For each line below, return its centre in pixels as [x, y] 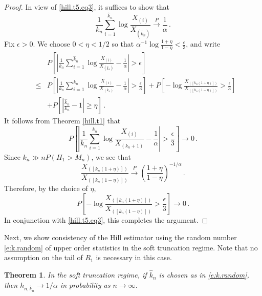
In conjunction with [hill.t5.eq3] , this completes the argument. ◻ [106, 220]
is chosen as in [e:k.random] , [204, 275]
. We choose [51, 44]
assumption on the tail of [43, 257]
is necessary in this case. [134, 257]
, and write [203, 44]
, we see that [111, 156]
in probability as [85, 284]
